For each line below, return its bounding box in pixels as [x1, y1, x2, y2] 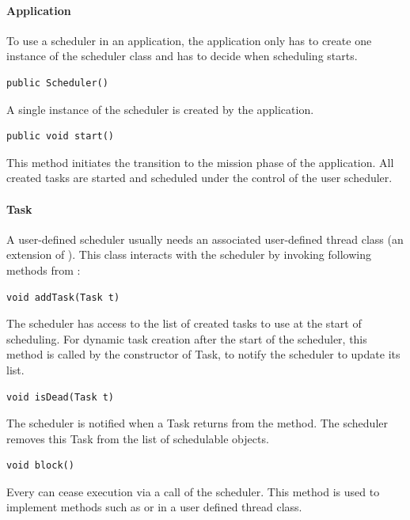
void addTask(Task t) [6, 291, 120, 303]
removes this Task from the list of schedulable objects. [6, 430, 269, 446]
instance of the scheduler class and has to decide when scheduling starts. [6, 47, 358, 64]
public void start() [6, 131, 115, 142]
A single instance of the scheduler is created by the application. [6, 101, 314, 117]
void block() [6, 460, 74, 472]
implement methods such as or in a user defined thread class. [6, 499, 302, 515]
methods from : [6, 261, 81, 278]
